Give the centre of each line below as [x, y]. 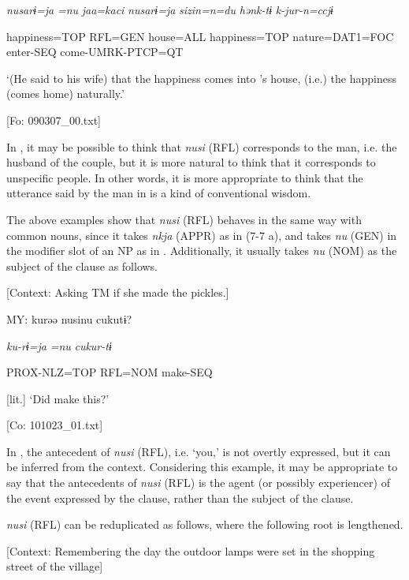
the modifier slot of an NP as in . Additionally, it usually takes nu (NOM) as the [202, 251]
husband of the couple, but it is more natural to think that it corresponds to [191, 162]
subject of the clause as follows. [82, 266]
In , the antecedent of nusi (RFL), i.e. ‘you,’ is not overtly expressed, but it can [199, 451]
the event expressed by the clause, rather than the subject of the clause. [180, 498]
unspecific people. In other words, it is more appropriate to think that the [185, 177]
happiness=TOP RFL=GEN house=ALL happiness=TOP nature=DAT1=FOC [200, 36]
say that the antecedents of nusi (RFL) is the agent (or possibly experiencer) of [198, 483]
